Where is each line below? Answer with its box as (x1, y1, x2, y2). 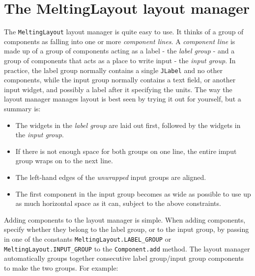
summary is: (4, 103, 41, 113)
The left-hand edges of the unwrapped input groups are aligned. (15, 172, 206, 182)
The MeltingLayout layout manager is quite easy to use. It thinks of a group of (4, 26, 244, 37)
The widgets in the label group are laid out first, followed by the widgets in (15, 120, 241, 130)
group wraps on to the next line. (15, 155, 113, 166)
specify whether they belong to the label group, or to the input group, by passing (4, 224, 249, 234)
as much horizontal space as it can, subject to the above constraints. (15, 198, 221, 208)
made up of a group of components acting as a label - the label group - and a (4, 46, 235, 56)
